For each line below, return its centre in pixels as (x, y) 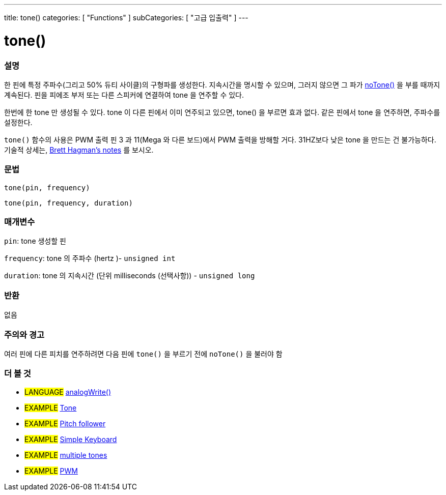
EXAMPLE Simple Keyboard (71, 439)
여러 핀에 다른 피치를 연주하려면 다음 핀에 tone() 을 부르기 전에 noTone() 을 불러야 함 (143, 354)
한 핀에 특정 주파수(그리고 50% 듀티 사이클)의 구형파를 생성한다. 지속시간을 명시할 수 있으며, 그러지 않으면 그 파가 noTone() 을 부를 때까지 (222, 84)
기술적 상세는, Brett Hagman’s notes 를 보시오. (79, 150)
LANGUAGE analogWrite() (68, 392)
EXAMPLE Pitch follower (65, 423)
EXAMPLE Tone (51, 407)
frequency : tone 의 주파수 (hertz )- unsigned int (90, 258)
